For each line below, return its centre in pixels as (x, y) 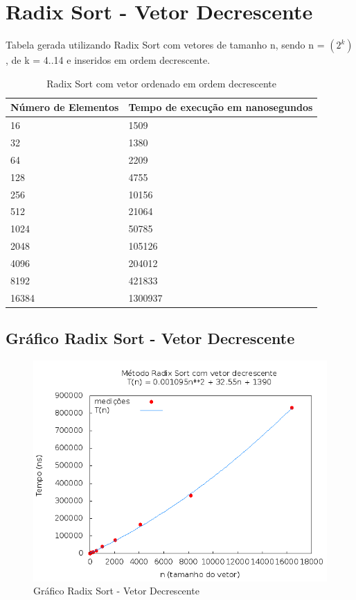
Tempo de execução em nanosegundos (221, 107)
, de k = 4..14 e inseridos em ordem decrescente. (108, 60)
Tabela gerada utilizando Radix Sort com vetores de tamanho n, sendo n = (165, 45)
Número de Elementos (65, 107)
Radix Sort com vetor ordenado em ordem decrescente (162, 83)
